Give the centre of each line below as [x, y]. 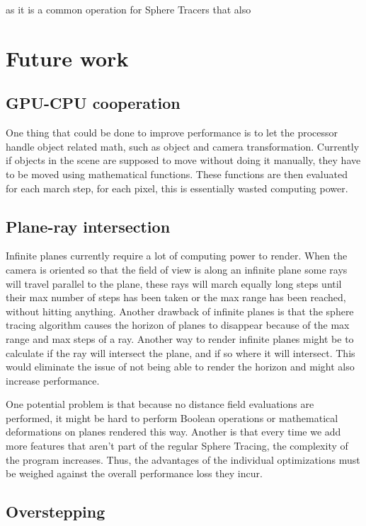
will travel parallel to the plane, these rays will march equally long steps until [174, 283]
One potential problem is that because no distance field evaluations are [160, 404]
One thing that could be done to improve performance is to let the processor [172, 133]
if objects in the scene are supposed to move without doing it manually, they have [183, 160]
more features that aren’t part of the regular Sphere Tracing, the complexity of [177, 446]
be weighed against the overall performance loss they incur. [134, 473]
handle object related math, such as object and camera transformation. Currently [183, 146]
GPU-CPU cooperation [93, 103]
